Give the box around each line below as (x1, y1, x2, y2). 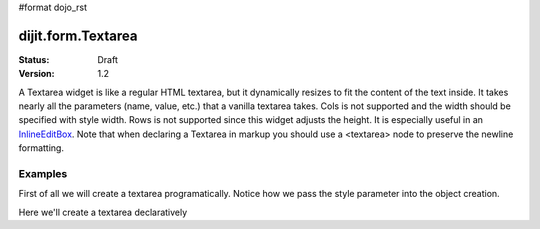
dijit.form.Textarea (18, 27, 138, 44)
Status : (18, 53, 50, 65)
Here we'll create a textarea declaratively (18, 206, 188, 218)
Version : (18, 68, 55, 80)
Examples (18, 167, 68, 181)
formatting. (18, 142, 65, 154)
